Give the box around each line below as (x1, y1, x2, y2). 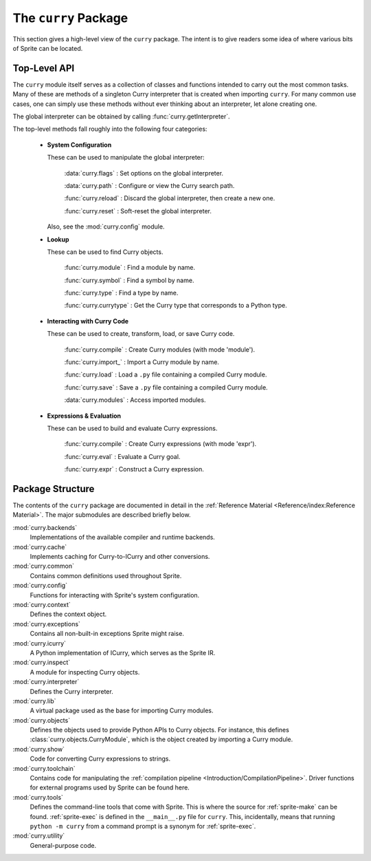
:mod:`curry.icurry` (12, 639, 67, 647)
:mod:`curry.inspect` (12, 658, 71, 667)
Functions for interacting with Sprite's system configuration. (30, 591, 200, 599)
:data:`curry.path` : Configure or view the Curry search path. (64, 181, 235, 189)
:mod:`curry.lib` (12, 697, 56, 705)
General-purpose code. (30, 841, 96, 849)
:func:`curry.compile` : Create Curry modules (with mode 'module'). (64, 345, 256, 354)
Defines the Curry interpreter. (30, 687, 113, 695)
